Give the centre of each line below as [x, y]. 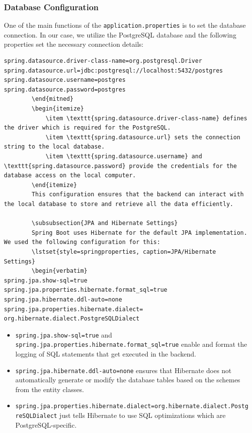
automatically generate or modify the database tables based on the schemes [128, 380]
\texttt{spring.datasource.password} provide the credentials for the [120, 166]
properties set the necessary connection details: [74, 44]
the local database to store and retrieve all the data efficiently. [119, 204]
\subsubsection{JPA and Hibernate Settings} [105, 223]
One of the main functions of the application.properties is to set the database [125, 25]
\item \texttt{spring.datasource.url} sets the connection [143, 137]
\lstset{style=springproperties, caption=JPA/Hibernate [124, 252]
